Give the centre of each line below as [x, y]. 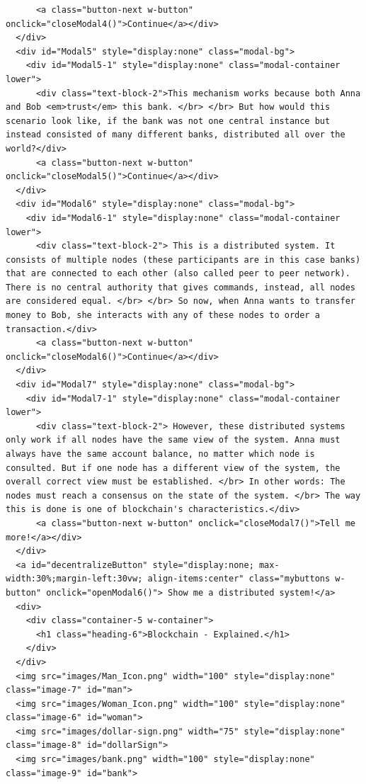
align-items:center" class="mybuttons [239, 579]
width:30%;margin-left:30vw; [74, 579]
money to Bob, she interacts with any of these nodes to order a [163, 316]
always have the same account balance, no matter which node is [160, 454]
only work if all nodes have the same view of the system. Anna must [173, 440]
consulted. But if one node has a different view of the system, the [173, 468]
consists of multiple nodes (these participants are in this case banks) [183, 260]
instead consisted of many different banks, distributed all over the [176, 135]
